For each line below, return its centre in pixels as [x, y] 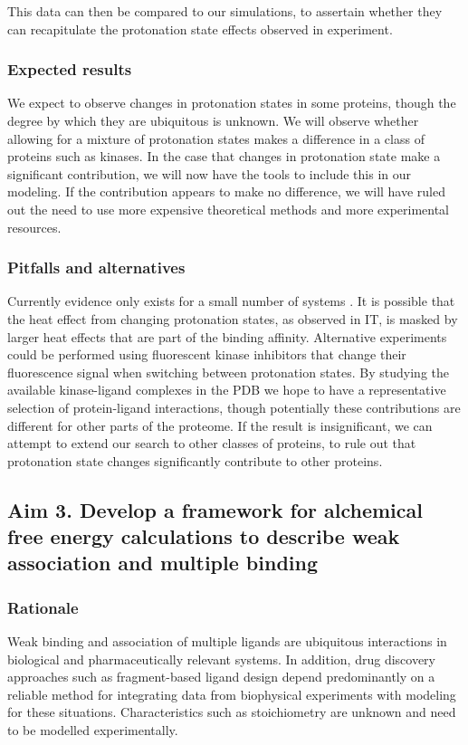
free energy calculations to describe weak [204, 536]
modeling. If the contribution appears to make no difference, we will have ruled [227, 191]
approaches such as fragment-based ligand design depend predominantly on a [221, 677]
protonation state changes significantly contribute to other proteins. [195, 460]
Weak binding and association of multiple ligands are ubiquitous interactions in [227, 641]
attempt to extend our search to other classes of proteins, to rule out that [212, 443]
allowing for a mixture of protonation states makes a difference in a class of [216, 138]
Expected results [70, 69]
